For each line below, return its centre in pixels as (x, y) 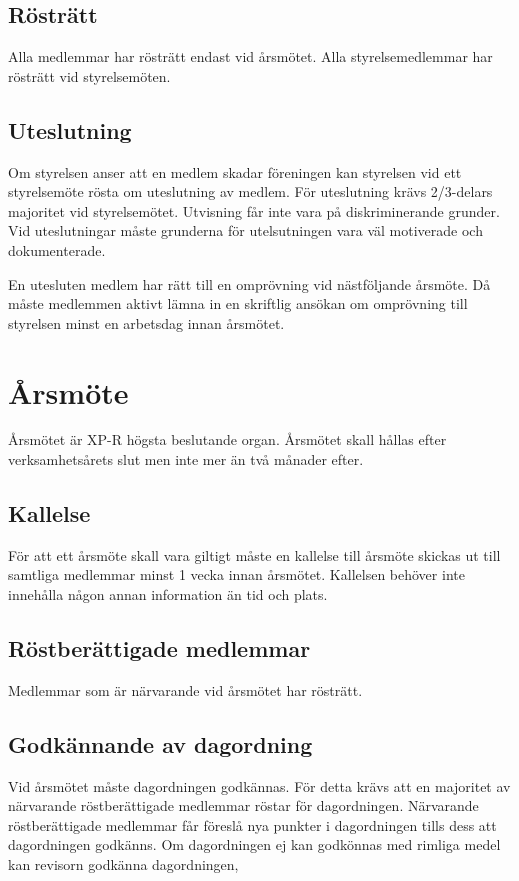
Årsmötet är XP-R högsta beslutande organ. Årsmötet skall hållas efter (227, 439)
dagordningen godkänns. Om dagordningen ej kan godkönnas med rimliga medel (254, 844)
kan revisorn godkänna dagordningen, (123, 864)
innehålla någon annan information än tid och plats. (168, 594)
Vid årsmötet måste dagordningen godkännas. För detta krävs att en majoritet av (259, 785)
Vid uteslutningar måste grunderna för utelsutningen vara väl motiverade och (245, 230)
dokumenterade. (57, 249)
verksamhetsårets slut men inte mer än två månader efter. (186, 459)
